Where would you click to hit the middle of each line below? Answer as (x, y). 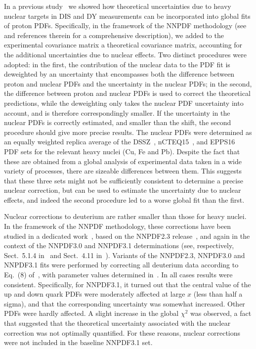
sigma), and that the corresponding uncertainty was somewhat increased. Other (125, 303)
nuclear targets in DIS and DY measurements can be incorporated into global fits (127, 16)
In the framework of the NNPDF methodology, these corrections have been (117, 226)
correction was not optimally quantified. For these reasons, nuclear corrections (122, 332)
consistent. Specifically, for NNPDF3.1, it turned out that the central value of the (128, 284)
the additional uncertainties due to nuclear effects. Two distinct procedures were (125, 54)
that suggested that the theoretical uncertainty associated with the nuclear (117, 323)
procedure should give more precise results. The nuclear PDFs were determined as (128, 132)
